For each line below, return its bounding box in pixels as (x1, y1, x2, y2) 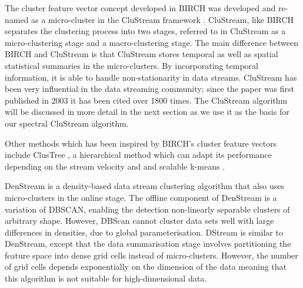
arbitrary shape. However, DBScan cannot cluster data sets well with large (5, 214, 274, 227)
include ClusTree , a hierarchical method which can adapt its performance (5, 148, 272, 161)
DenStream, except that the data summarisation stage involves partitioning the (5, 237, 291, 250)
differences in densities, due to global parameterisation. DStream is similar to (5, 226, 283, 238)
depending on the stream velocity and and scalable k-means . (5, 160, 225, 172)
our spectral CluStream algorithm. (5, 117, 129, 129)
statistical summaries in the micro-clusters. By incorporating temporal (5, 59, 258, 71)
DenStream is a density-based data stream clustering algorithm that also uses (5, 180, 285, 192)
